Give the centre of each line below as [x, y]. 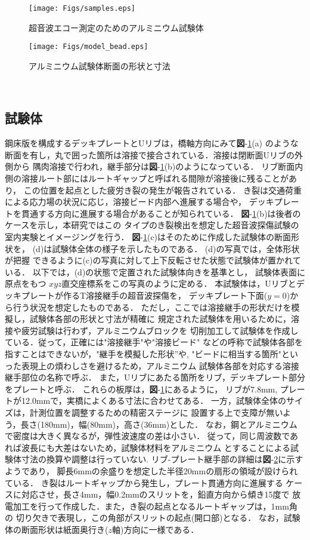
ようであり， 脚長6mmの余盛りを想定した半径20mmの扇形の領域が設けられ [151, 470]
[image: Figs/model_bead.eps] [89, 47]
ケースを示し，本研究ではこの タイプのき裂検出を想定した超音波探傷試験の [152, 225]
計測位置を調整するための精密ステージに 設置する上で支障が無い [156, 412]
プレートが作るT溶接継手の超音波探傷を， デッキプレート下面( [144, 295]
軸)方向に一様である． [155, 529]
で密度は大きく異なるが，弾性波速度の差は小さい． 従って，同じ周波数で [147, 436]
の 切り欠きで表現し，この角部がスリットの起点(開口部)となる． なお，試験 [153, 518]
